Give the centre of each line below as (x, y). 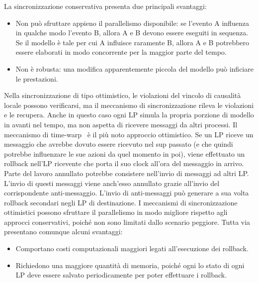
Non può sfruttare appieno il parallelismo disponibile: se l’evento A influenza (132, 23)
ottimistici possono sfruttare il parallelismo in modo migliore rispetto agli (116, 212)
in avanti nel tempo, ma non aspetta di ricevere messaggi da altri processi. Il (121, 124)
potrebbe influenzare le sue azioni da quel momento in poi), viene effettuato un (125, 153)
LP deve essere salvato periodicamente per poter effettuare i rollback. (121, 275)
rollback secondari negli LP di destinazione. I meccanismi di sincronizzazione (121, 202)
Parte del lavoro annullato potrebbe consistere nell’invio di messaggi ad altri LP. (127, 173)
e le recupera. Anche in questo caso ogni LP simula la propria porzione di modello (129, 115)
